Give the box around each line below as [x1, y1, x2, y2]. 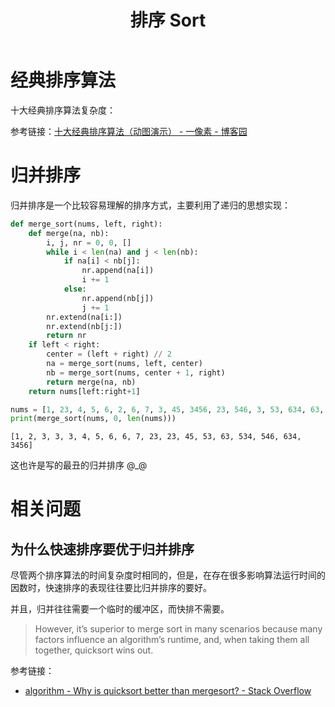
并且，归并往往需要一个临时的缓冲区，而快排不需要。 [10, 603, 230, 615]
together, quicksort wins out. [34, 644, 154, 656]
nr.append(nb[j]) [81, 293, 155, 303]
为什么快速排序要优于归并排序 [10, 541, 195, 558]
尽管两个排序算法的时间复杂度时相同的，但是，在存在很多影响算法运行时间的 [10, 569, 326, 581]
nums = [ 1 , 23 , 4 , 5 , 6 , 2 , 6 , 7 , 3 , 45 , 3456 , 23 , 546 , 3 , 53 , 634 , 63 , [10, 404, 325, 415]
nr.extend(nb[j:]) [46, 321, 123, 331]
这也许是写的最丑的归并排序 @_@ [10, 459, 148, 471]
